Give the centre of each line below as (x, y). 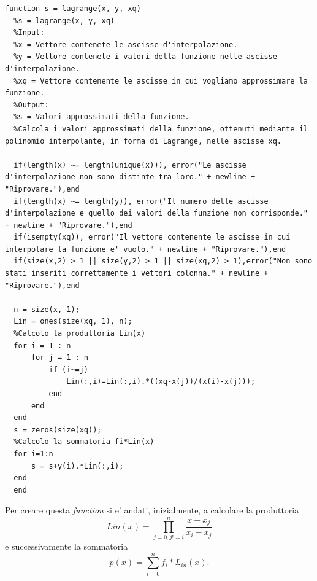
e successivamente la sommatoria (67, 546)
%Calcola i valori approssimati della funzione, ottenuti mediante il (161, 129)
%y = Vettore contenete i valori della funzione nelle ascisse (145, 57)
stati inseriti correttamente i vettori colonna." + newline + (137, 274)
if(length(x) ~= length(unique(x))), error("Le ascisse (130, 165)
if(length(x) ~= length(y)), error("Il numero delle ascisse (141, 201)
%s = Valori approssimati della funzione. (101, 117)
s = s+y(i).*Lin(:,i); (77, 466)
